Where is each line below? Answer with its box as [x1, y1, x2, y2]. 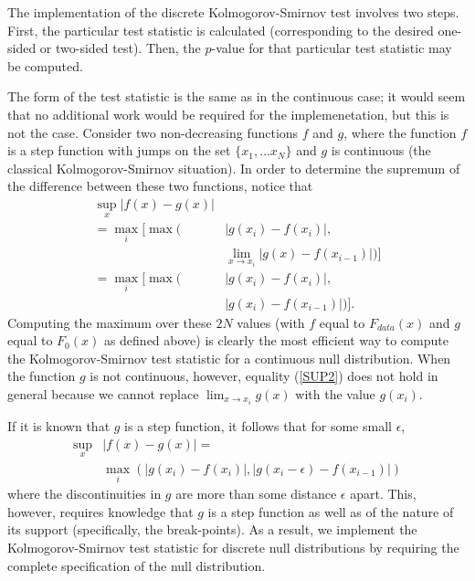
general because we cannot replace [7, 384, 199, 403]
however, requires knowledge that [7, 502, 194, 521]
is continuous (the [331, 141, 431, 160]
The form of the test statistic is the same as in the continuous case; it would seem [7, 87, 466, 106]
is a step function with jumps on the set [7, 141, 231, 160]
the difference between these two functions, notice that [7, 176, 313, 195]
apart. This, [350, 484, 417, 503]
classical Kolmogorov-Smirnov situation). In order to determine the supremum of [7, 158, 460, 177]
